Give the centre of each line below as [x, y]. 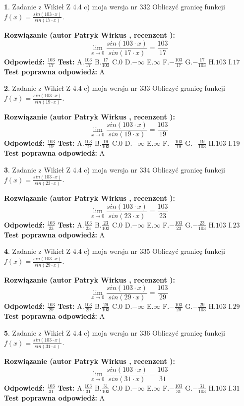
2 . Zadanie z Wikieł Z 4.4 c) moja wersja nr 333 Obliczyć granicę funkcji [115, 88]
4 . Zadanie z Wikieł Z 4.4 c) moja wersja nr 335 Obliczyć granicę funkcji [115, 251]
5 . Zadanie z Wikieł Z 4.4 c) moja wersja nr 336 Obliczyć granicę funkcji [115, 332]
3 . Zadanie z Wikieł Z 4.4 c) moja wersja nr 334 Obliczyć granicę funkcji [115, 169]
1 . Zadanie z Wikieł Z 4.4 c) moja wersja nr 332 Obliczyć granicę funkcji [115, 6]
